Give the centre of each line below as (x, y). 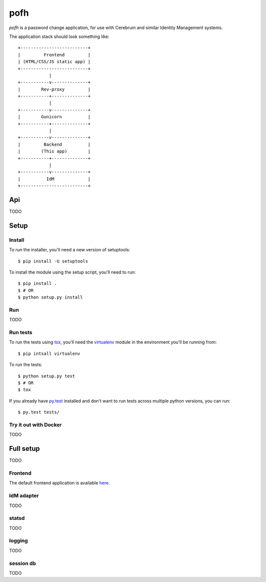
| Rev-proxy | (54, 89)
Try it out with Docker (35, 425)
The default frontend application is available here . (60, 483)
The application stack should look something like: (59, 36)
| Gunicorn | (54, 117)
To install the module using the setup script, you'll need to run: (72, 272)
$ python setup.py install (50, 297)
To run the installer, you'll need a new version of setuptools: (70, 250)
